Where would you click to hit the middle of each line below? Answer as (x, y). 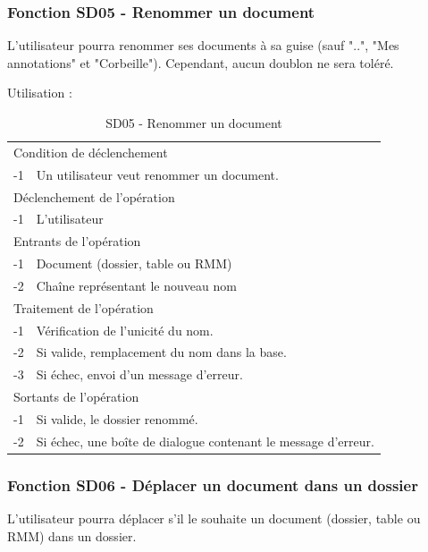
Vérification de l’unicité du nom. (125, 330)
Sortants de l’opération (76, 397)
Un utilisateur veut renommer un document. (157, 174)
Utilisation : (40, 93)
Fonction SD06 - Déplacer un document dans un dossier (213, 484)
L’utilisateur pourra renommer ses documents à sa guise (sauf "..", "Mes (203, 45)
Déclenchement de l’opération (94, 196)
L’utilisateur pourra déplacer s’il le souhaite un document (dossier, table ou (214, 518)
